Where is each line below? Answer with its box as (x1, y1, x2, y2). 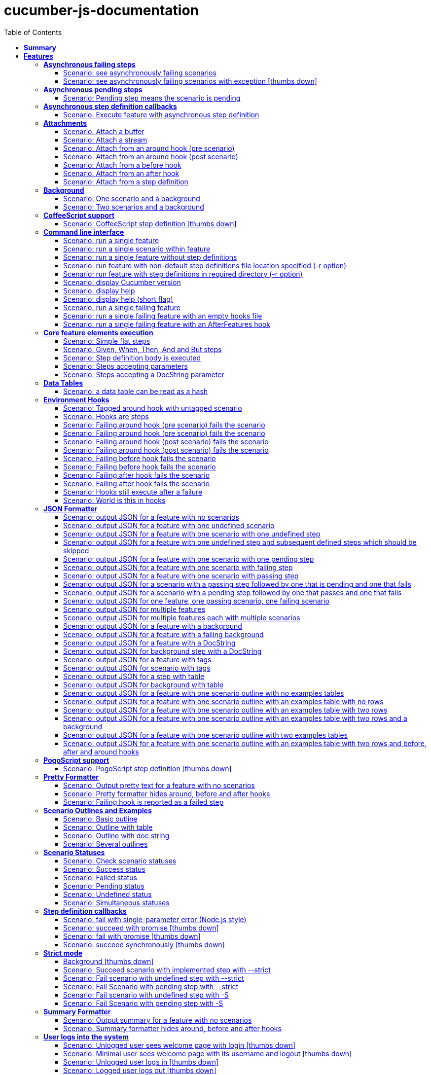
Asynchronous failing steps (43, 60, 136, 69)
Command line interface (43, 227, 124, 236)
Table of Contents (4, 28, 62, 36)
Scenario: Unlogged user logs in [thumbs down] (63, 1057, 219, 1066)
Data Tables (43, 378, 83, 387)
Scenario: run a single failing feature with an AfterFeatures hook (63, 320, 271, 328)
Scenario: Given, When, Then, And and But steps (63, 345, 222, 354)
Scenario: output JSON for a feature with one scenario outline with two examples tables (63, 730, 348, 739)
